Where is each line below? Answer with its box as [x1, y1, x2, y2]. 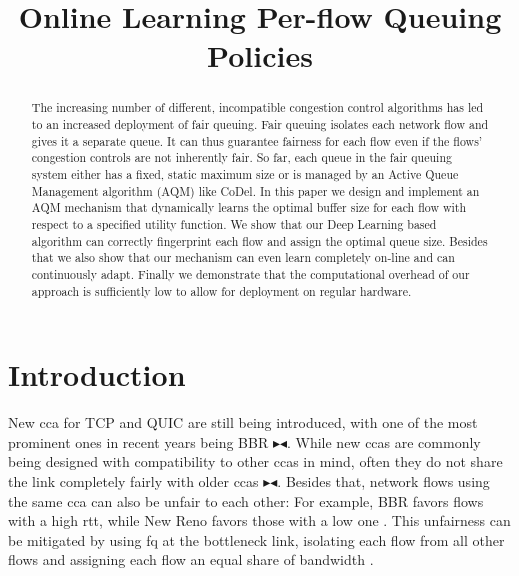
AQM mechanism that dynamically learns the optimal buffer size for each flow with [31, 199, 467, 216]
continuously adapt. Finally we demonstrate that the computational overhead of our [31, 265, 470, 282]
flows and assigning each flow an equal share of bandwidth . [8, 549, 374, 570]
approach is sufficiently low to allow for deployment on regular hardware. [31, 282, 412, 299]
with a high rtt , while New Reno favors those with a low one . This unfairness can [8, 510, 511, 531]
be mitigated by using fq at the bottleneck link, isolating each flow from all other [8, 529, 505, 550]
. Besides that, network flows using [277, 470, 490, 491]
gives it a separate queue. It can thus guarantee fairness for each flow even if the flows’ [31, 132, 483, 149]
